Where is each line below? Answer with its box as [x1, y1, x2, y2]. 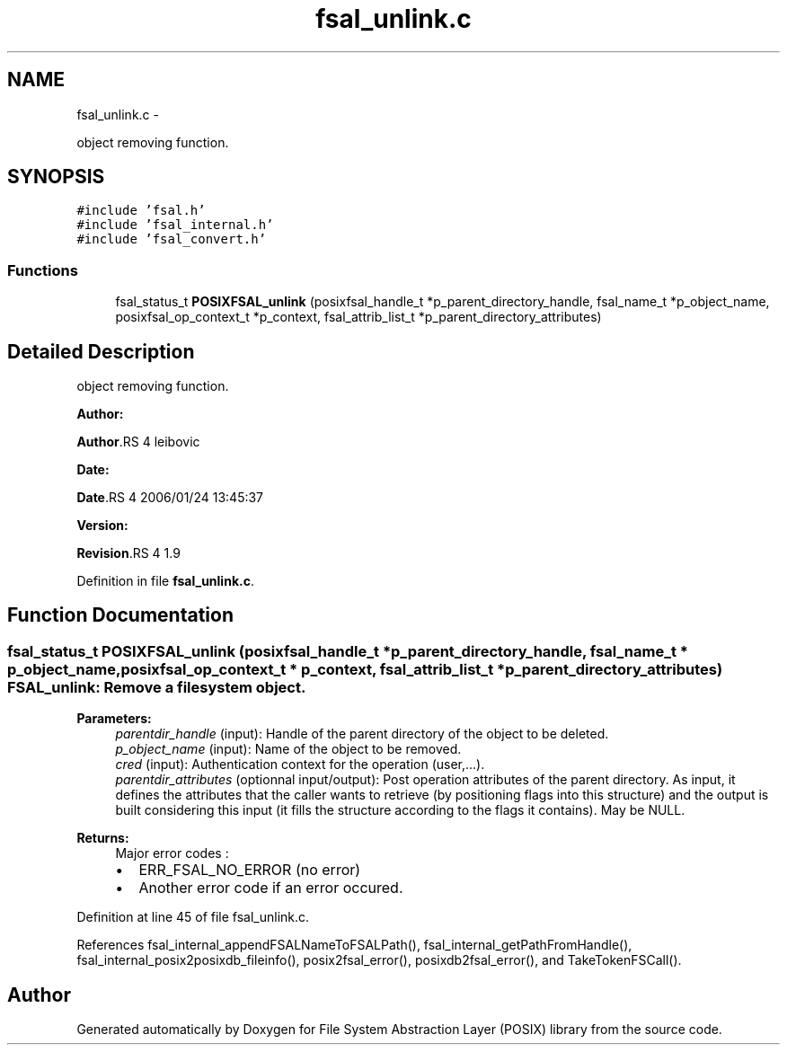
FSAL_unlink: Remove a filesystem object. [7, 677, 306, 696]
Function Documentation [7, 604, 234, 627]
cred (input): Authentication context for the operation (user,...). [115, 756, 485, 773]
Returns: [76, 830, 129, 846]
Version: [76, 517, 128, 534]
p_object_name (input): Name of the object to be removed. [115, 741, 462, 757]
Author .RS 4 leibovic [76, 434, 200, 450]
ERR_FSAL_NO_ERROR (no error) [138, 861, 361, 880]
